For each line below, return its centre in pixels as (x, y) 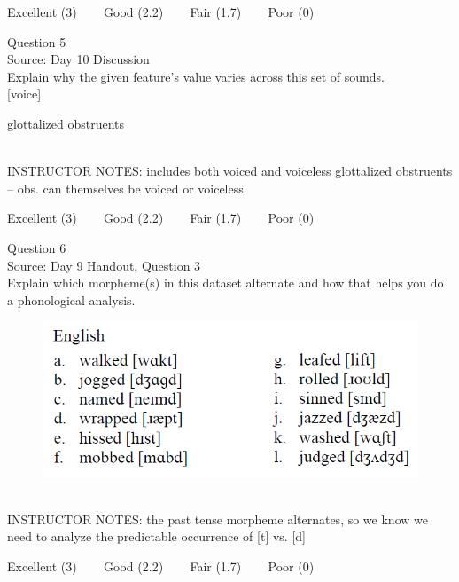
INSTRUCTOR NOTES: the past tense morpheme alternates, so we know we (218, 519)
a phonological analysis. (71, 299)
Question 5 (37, 41)
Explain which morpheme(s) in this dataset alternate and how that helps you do (226, 283)
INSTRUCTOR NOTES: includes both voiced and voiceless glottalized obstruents (230, 171)
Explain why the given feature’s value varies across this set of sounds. (196, 76)
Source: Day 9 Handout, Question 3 (104, 265)
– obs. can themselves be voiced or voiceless (125, 188)
